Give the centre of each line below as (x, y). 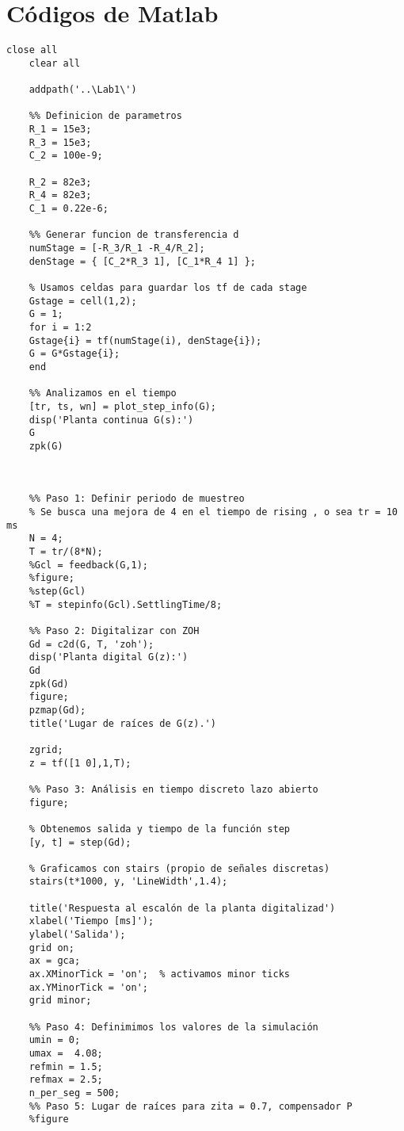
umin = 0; (55, 1040)
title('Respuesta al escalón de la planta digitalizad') (182, 908)
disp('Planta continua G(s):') (111, 420)
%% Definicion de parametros (105, 116)
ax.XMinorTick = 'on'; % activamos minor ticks (159, 974)
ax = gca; (55, 961)
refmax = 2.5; (66, 1080)
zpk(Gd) (49, 684)
